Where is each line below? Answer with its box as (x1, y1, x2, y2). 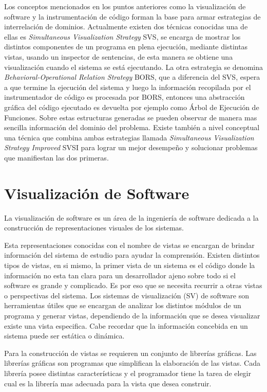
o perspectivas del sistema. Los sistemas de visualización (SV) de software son (4, 290, 250, 300)
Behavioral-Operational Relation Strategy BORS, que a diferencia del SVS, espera (4, 72, 260, 82)
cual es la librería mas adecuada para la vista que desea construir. (4, 378, 212, 388)
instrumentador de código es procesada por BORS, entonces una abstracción (4, 92, 245, 102)
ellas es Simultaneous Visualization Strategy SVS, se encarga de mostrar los (4, 31, 241, 42)
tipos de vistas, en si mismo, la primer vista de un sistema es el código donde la (4, 260, 255, 270)
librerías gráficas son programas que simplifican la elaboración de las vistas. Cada (4, 358, 261, 368)
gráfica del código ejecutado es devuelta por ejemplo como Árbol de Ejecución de (4, 101, 259, 112)
